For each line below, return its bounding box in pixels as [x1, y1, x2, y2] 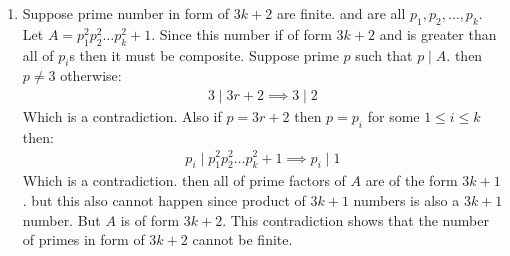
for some [367, 106, 420, 127]
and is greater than [379, 23, 497, 44]
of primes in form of [22, 229, 145, 250]
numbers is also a [353, 189, 460, 210]
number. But [22, 209, 101, 230]
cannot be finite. [192, 229, 293, 250]
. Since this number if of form [151, 23, 332, 44]
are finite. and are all [276, 3, 406, 23]
